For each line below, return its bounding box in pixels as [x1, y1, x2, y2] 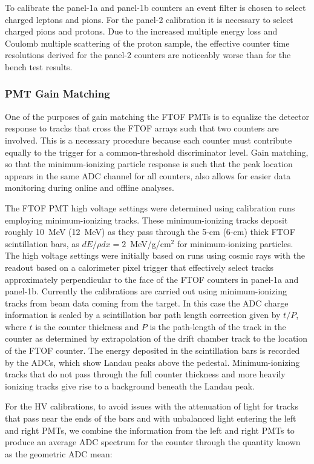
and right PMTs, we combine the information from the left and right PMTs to [5, 423, 295, 436]
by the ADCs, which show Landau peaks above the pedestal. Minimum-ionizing [5, 356, 300, 368]
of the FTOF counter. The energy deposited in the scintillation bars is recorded [5, 344, 300, 357]
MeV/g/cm [130, 237, 171, 250]
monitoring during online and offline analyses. [5, 181, 174, 194]
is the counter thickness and [35, 320, 139, 333]
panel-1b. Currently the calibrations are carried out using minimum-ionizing [5, 285, 287, 297]
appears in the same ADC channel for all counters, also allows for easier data [5, 169, 291, 182]
